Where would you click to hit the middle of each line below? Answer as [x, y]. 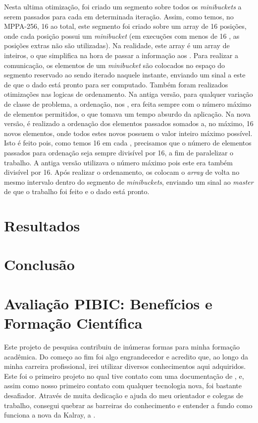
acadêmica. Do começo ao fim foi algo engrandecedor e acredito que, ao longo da [126, 356]
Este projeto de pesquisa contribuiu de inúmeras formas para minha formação [122, 346]
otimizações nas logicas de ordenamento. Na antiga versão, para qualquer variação [129, 94]
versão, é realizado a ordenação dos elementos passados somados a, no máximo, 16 [129, 123]
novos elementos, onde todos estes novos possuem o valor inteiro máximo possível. [128, 133]
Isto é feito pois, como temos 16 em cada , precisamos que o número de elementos [128, 143]
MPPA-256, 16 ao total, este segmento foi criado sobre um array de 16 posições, [125, 26]
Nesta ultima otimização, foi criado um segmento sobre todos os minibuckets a [123, 6]
